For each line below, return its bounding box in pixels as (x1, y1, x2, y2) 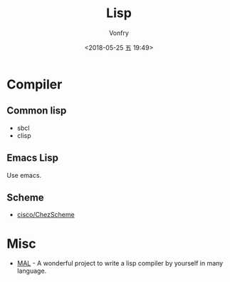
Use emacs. (6, 171, 42, 179)
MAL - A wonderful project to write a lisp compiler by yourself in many (16, 259, 224, 268)
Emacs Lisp (6, 152, 58, 164)
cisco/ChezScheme (16, 211, 75, 219)
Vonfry (108, 29, 130, 37)
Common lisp (6, 105, 67, 117)
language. (16, 266, 47, 276)
